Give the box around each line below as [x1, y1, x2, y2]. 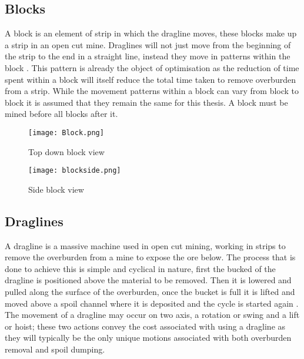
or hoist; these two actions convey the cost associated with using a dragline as [5, 320, 286, 332]
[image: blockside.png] [28, 166, 121, 175]
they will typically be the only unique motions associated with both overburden [5, 331, 292, 344]
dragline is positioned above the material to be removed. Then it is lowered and [5, 274, 292, 286]
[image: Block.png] [28, 128, 104, 137]
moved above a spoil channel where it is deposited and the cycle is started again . [5, 297, 299, 309]
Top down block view [28, 145, 105, 157]
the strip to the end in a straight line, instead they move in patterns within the [5, 50, 290, 62]
